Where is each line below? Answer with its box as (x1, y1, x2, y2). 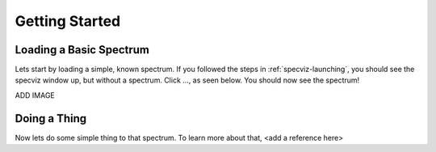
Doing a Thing (15, 112, 87, 125)
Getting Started (15, 12, 121, 30)
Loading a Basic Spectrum (15, 43, 149, 57)
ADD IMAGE (15, 90, 56, 100)
